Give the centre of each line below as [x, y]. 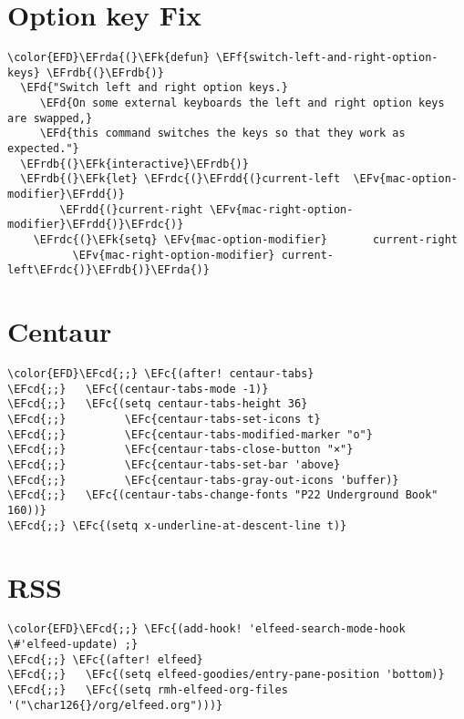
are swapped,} [50, 118]
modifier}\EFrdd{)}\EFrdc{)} [96, 225]
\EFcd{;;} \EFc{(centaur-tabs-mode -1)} [138, 389]
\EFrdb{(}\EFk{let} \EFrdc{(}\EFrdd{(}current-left [180, 179]
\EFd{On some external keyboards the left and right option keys [242, 103]
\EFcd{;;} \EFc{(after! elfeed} [105, 659]
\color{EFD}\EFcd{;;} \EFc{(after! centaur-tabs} [161, 374]
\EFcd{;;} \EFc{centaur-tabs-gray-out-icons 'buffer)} [203, 480]
